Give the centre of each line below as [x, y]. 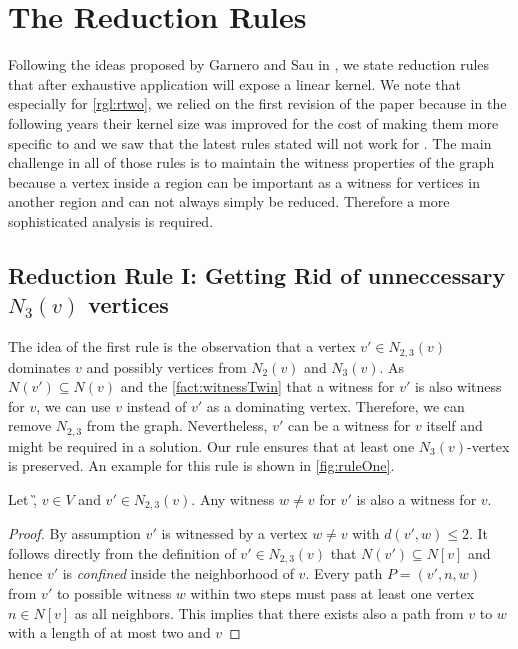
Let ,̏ [22, 498]
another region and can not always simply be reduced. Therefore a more [229, 201]
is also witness [458, 386]
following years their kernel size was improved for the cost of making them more [253, 122]
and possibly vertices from [166, 366]
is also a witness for [416, 498]
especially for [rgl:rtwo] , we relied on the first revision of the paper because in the [257, 103]
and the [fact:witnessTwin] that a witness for [257, 386]
